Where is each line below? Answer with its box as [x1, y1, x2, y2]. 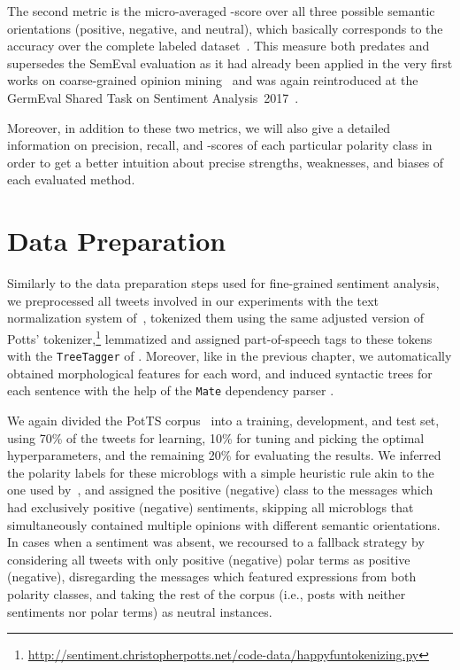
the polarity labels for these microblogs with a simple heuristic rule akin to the [7, 463, 434, 481]
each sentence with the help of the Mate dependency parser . [7, 381, 334, 400]
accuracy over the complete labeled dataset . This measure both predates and [7, 36, 430, 55]
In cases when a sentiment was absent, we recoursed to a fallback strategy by [7, 533, 425, 551]
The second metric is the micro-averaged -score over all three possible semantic [7, 2, 435, 19]
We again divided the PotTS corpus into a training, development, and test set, [7, 411, 440, 429]
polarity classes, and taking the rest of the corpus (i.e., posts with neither [7, 584, 406, 603]
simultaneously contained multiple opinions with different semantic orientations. [7, 515, 441, 534]
